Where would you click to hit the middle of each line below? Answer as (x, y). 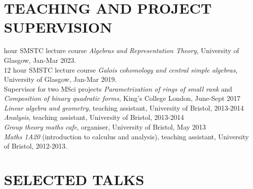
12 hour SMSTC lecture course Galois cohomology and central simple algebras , (121, 69)
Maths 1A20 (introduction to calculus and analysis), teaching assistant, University (126, 136)
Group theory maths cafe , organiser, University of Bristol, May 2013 (105, 127)
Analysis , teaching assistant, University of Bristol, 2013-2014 (94, 117)
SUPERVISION (58, 27)
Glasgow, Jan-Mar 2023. (40, 60)
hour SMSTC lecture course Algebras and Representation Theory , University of (122, 50)
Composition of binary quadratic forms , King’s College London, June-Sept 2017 (122, 98)
